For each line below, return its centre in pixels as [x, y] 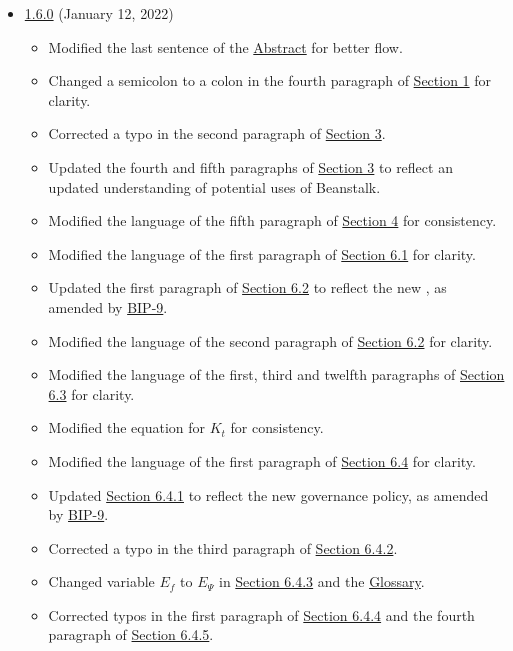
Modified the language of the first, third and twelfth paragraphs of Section [276, 374]
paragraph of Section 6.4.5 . [131, 634]
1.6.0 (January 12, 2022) [99, 13]
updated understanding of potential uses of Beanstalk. [214, 186]
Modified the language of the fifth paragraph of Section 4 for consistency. [272, 220]
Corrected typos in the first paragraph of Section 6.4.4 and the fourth [261, 614]
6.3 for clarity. [91, 393]
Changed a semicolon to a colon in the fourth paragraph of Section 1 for [270, 80]
